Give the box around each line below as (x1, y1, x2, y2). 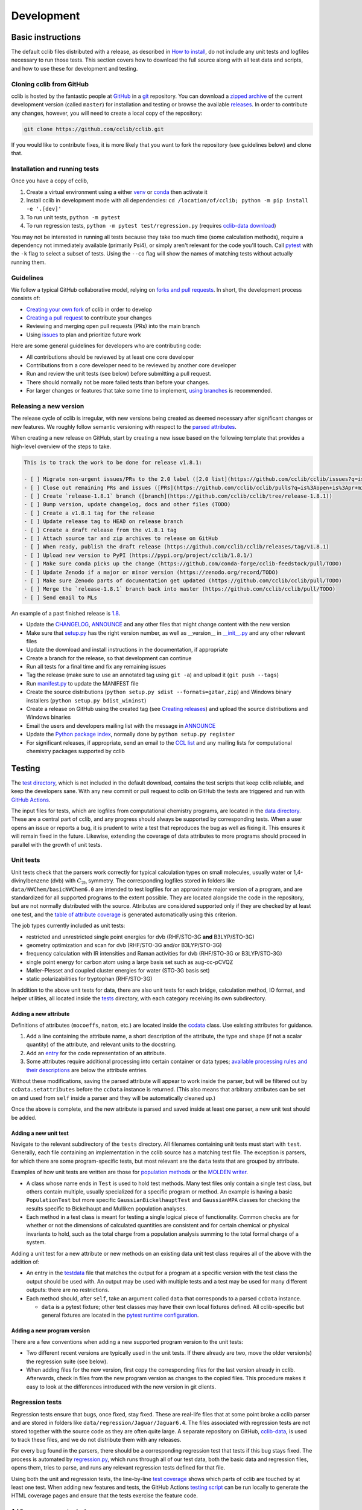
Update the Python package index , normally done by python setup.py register (26, 731, 235, 738)
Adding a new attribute (11, 1010, 70, 1018)
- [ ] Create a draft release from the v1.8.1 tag (24, 526, 177, 533)
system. (26, 1239, 46, 1246)
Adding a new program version (11, 1327, 91, 1334)
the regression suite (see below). (26, 1358, 108, 1365)
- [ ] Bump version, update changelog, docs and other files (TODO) (24, 501, 231, 508)
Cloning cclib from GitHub (11, 80, 89, 88)
